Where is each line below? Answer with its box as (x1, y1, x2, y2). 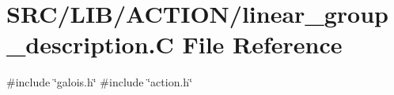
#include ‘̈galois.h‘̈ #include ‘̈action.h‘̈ (6, 74, 193, 90)
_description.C (6, 28, 174, 60)
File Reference (182, 28, 343, 60)
